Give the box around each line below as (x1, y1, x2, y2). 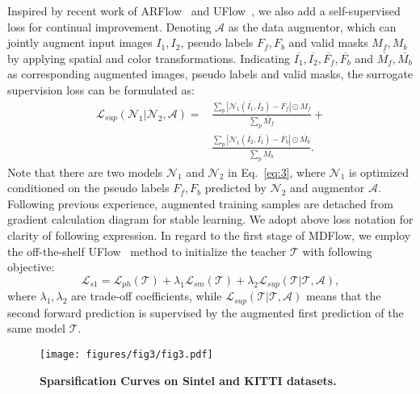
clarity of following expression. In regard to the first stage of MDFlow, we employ (7, 227, 411, 244)
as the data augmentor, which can (228, 18, 397, 35)
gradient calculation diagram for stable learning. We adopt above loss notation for (7, 211, 414, 228)
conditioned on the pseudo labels (7, 179, 170, 196)
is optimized (349, 163, 409, 180)
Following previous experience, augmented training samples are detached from (7, 195, 393, 212)
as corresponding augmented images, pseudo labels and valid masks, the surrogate (7, 65, 414, 82)
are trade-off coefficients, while (71, 287, 222, 304)
